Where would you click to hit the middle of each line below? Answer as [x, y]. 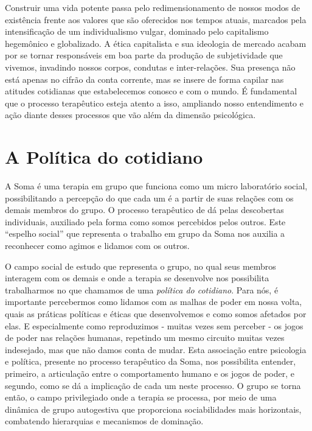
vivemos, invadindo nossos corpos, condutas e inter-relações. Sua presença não [150, 67]
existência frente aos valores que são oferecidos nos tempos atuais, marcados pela [156, 19]
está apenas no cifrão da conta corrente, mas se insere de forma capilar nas [144, 79]
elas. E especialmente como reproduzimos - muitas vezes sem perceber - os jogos [154, 325]
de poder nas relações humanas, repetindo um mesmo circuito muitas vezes [145, 338]
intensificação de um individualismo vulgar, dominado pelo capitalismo [137, 31]
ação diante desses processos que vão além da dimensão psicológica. [130, 115]
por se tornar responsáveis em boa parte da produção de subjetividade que [144, 55]
